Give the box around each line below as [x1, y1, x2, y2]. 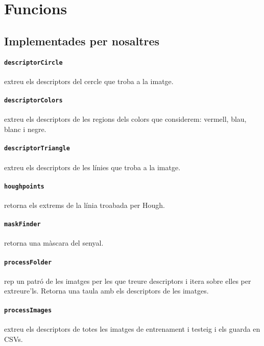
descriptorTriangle [4, 145, 70, 152]
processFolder [4, 258, 52, 266]
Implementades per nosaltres [4, 33, 160, 48]
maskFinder [4, 221, 41, 228]
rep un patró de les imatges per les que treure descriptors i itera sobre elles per [4, 275, 251, 286]
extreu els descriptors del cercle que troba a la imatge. [4, 76, 174, 87]
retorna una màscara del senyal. [4, 237, 104, 248]
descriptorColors [4, 97, 63, 104]
